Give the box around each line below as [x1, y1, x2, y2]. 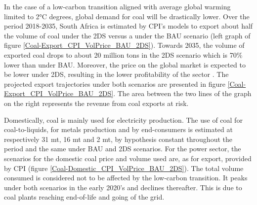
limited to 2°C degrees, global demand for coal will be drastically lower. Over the [4, 11, 250, 21]
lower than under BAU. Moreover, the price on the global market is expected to [4, 59, 246, 69]
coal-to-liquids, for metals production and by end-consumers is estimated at [4, 124, 233, 135]
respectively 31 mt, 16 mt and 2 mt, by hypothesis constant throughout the [4, 134, 232, 144]
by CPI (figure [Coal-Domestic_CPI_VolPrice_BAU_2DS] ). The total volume [4, 163, 244, 173]
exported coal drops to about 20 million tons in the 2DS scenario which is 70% [4, 49, 243, 60]
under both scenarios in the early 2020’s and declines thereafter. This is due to [4, 182, 242, 192]
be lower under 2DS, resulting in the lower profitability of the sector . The [4, 69, 229, 79]
